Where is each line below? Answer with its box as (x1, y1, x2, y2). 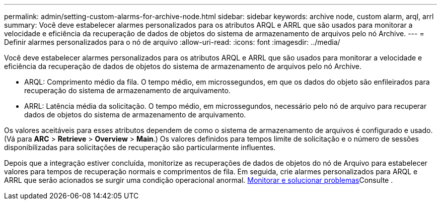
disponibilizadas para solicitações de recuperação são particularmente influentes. (4, 143, 276, 152)
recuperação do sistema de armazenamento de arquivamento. (24, 86, 231, 95)
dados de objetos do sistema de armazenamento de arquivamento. (24, 110, 246, 119)
